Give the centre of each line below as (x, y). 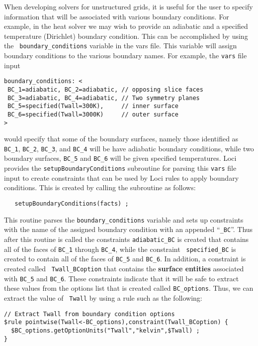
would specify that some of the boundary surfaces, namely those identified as (121, 139)
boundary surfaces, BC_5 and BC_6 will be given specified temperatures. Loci (120, 158)
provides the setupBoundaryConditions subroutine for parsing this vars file (120, 168)
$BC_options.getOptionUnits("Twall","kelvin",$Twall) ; (105, 330)
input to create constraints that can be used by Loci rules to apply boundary (122, 177)
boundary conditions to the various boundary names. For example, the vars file (126, 56)
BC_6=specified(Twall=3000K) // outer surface (93, 114)
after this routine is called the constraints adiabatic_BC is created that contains (127, 239)
